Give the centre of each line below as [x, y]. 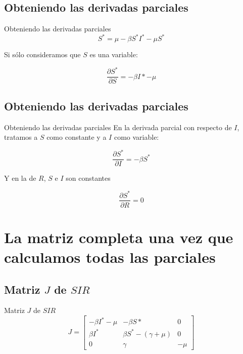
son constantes [88, 178]
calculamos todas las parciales [110, 257]
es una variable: [114, 54]
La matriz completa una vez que [119, 237]
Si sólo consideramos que [42, 54]
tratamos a [21, 137]
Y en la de [20, 178]
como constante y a [77, 137]
